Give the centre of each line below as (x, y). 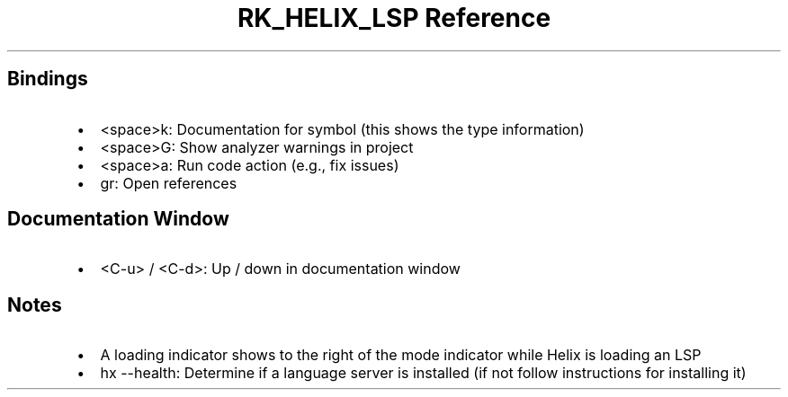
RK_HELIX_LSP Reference (394, 18)
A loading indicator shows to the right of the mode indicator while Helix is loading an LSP (401, 355)
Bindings (48, 79)
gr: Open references (169, 183)
